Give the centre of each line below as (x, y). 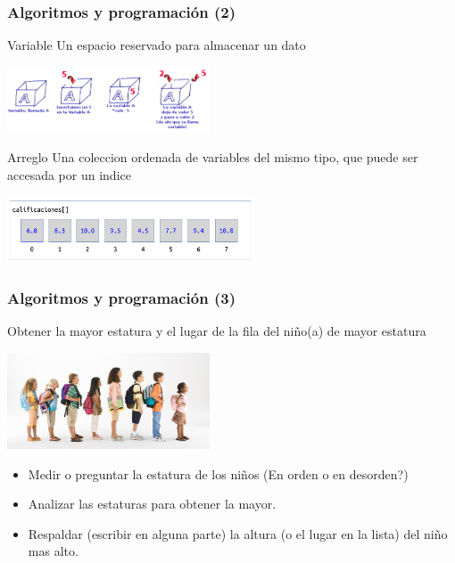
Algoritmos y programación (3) (121, 298)
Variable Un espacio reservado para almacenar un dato (157, 45)
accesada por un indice (69, 175)
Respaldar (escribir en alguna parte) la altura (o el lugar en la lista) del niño (238, 533)
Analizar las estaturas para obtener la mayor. (152, 504)
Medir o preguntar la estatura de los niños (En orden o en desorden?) (218, 473)
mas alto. (53, 551)
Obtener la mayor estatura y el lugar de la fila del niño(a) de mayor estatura (217, 331)
